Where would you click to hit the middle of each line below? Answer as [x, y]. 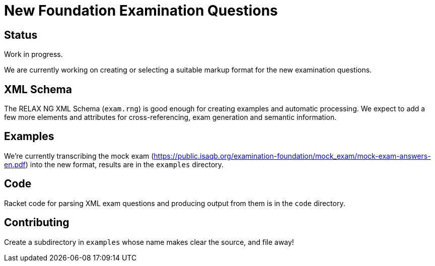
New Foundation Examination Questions [141, 11]
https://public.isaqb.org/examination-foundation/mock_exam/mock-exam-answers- [292, 156]
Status [21, 35]
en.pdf [15, 164]
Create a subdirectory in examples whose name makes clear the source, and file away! [149, 242]
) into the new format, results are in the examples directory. [125, 164]
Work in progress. [33, 54]
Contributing [37, 223]
